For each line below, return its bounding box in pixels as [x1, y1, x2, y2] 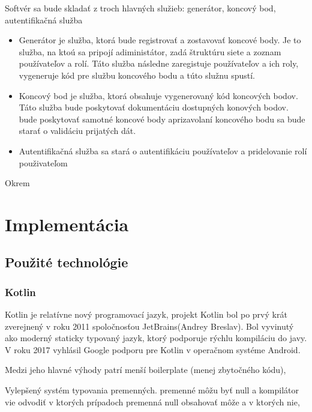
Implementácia [5, 211, 129, 236]
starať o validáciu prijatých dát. [19, 124, 136, 137]
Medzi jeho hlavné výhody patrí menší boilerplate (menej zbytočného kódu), [5, 363, 286, 376]
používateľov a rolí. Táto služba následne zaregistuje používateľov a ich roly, [19, 57, 299, 70]
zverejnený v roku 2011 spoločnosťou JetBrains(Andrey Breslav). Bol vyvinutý [5, 320, 294, 332]
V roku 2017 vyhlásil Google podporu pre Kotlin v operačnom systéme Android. [5, 343, 301, 356]
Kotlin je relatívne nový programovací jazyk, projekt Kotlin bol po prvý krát [5, 308, 287, 321]
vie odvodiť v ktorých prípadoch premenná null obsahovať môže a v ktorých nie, [5, 395, 300, 408]
